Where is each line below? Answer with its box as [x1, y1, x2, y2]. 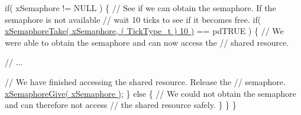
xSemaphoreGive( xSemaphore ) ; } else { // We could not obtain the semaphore [5, 87, 296, 99]
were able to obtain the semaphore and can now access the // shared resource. [5, 36, 289, 48]
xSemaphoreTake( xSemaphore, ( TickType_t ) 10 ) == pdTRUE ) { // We [5, 25, 284, 37]
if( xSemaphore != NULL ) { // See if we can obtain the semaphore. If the [5, 2, 276, 13]
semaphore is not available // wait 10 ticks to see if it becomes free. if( [5, 13, 261, 25]
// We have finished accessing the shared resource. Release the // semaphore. [5, 75, 286, 87]
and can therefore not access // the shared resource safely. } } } [5, 99, 237, 111]
